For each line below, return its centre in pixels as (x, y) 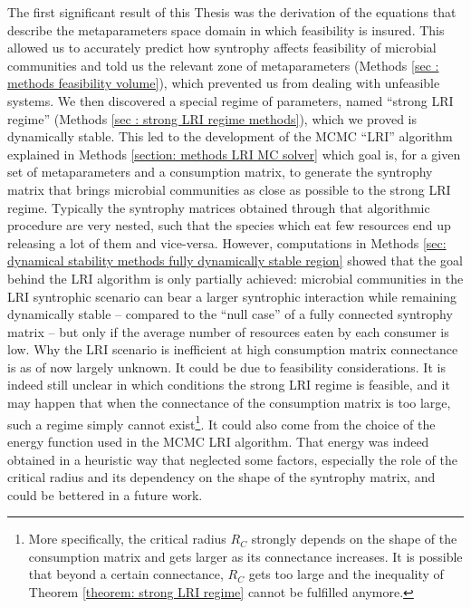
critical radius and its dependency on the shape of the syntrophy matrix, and (221, 477)
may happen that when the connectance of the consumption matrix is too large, (229, 403)
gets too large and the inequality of (346, 574)
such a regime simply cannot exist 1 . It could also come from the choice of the (221, 422)
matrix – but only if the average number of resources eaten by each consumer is (228, 331)
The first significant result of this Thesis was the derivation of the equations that (232, 12)
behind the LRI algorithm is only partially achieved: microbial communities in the (235, 278)
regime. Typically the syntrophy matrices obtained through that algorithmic (219, 207)
